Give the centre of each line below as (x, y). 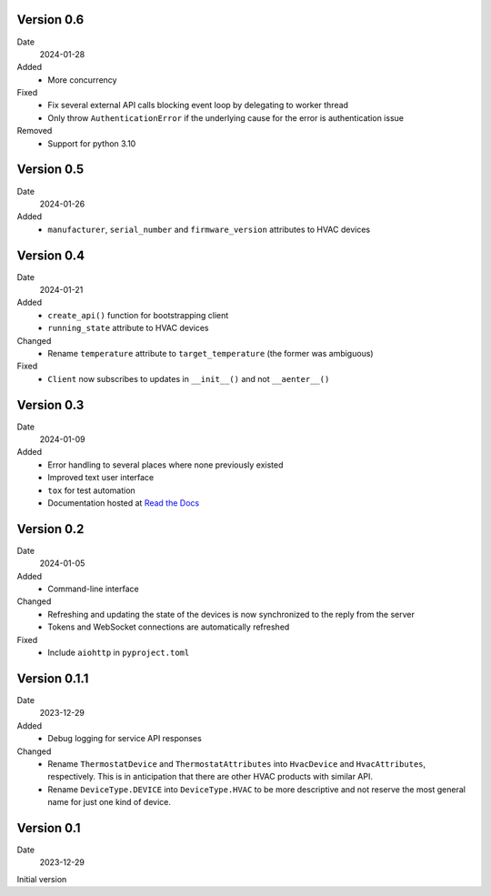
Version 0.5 (50, 170)
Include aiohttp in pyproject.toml (119, 653)
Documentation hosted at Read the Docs (124, 503)
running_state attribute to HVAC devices (128, 328)
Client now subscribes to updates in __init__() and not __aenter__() (189, 378)
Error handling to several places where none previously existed (165, 465)
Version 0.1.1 (53, 678)
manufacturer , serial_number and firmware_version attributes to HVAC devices (209, 229)
